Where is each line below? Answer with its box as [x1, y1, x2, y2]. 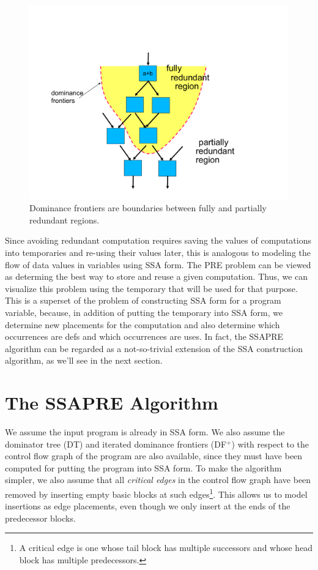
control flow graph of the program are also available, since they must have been [5, 449, 303, 462]
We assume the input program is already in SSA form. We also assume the [5, 426, 285, 438]
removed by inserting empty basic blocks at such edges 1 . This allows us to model [5, 486, 308, 500]
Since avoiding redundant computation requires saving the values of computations [5, 234, 311, 247]
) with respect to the [231, 437, 309, 450]
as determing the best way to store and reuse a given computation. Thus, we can [5, 270, 308, 283]
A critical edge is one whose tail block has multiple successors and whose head [19, 541, 313, 554]
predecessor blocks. [5, 511, 76, 524]
